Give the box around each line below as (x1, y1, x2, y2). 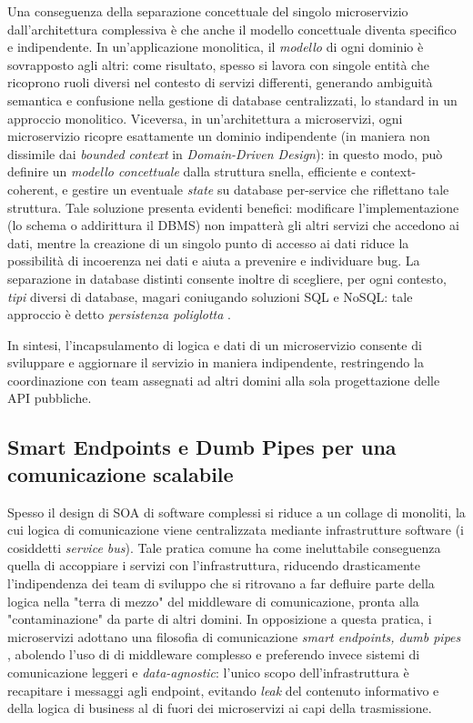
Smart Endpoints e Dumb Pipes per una (7, 433, 397, 461)
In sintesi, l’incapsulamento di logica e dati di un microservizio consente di (7, 335, 422, 354)
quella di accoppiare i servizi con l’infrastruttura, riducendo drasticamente (7, 556, 420, 575)
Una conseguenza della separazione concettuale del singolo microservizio (7, 2, 408, 20)
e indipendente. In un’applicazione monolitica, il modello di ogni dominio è (7, 37, 424, 56)
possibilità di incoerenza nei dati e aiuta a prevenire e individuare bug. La (7, 251, 420, 270)
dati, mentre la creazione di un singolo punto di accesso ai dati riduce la (7, 233, 409, 252)
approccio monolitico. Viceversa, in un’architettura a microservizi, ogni (7, 108, 403, 127)
